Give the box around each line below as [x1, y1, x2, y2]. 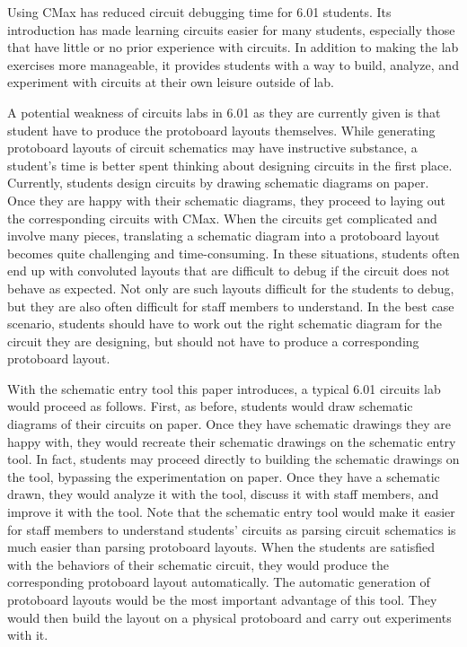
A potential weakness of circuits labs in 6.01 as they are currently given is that [7, 102, 441, 121]
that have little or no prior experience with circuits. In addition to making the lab [7, 38, 459, 57]
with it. [7, 625, 48, 644]
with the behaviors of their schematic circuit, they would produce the [7, 555, 389, 573]
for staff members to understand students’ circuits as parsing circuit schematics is [7, 520, 456, 538]
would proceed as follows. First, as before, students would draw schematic [7, 397, 413, 415]
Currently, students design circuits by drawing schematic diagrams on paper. [7, 173, 429, 192]
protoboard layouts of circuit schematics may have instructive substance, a [7, 138, 418, 157]
